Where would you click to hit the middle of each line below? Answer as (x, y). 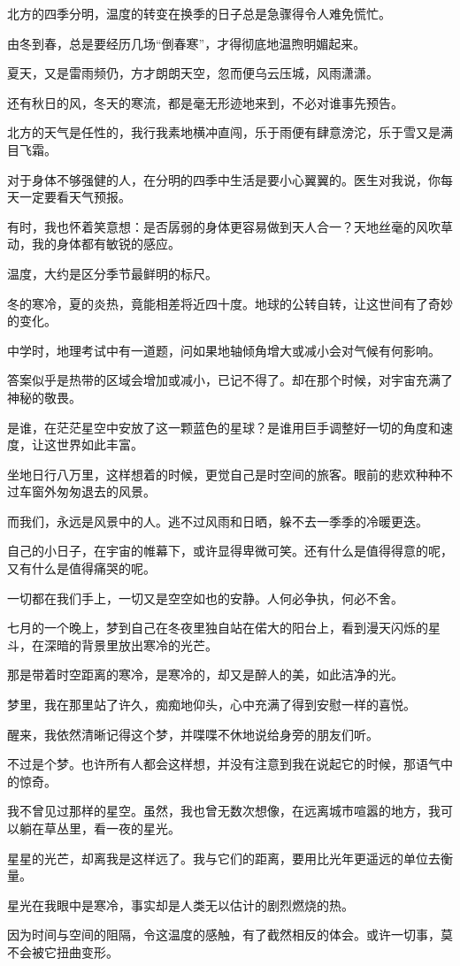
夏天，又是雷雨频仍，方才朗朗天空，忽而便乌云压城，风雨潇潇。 (193, 73)
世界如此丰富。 (100, 445)
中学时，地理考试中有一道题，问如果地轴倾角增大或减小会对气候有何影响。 (224, 350)
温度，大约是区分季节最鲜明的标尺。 (112, 273)
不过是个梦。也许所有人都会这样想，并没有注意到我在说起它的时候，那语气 (224, 764)
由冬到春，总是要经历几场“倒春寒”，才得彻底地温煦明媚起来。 (187, 43)
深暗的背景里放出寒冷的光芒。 (130, 644)
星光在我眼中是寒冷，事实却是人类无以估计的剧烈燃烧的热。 (180, 905)
